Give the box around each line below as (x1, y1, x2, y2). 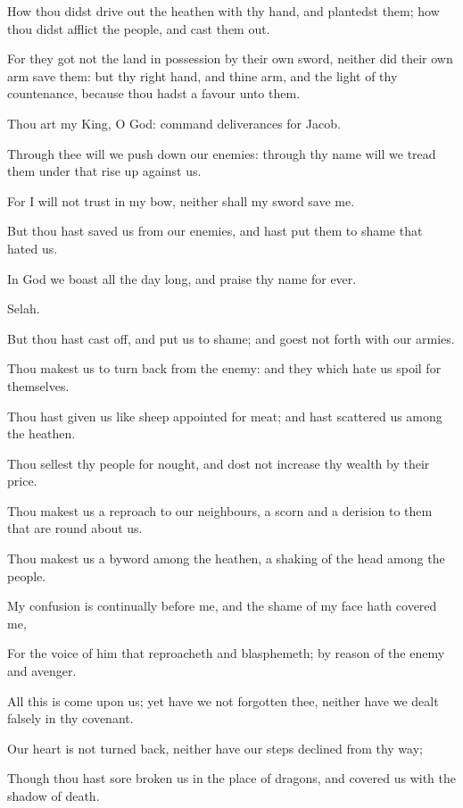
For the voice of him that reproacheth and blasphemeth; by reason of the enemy (7, 644, 445, 662)
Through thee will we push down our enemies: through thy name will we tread (7, 144, 436, 162)
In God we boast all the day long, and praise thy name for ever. (7, 269, 357, 287)
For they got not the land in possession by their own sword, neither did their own (7, 49, 453, 68)
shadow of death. (7, 787, 100, 804)
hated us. (7, 238, 58, 257)
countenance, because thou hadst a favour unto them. (7, 84, 301, 103)
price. (7, 471, 37, 490)
